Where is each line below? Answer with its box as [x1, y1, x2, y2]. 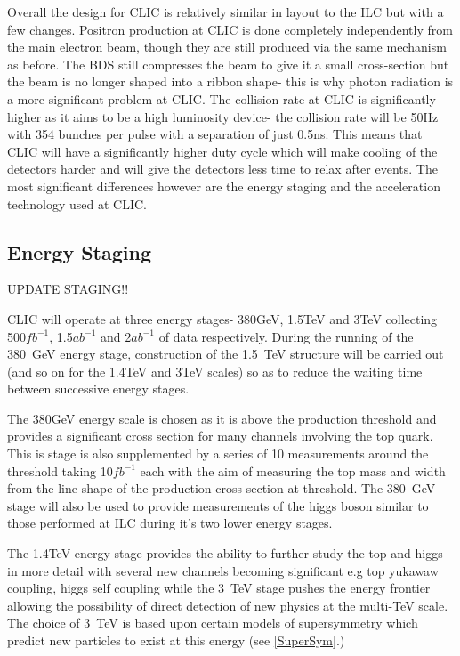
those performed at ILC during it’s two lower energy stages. [7, 514, 333, 532]
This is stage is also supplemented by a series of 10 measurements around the [7, 444, 429, 463]
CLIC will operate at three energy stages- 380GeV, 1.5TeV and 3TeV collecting [7, 309, 438, 328]
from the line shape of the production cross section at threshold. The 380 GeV [7, 479, 436, 498]
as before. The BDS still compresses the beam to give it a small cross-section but [7, 54, 449, 73]
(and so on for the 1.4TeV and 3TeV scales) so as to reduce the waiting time [7, 361, 423, 380]
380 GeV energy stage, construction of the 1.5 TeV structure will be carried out [7, 344, 444, 363]
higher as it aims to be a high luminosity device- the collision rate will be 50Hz [7, 107, 439, 126]
